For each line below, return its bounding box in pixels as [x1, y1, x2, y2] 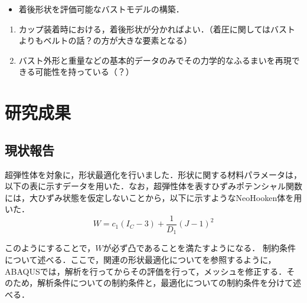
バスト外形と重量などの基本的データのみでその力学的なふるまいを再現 [18, 54, 292, 66]
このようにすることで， [5, 242, 96, 254]
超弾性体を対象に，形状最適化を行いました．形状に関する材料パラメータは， [5, 168, 302, 180]
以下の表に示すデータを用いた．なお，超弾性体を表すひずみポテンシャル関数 [5, 180, 302, 192]
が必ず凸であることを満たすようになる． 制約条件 [103, 242, 296, 254]
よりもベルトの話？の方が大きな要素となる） [18, 34, 192, 47]
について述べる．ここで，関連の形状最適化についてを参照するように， [5, 253, 276, 266]
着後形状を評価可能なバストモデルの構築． [18, 3, 184, 15]
